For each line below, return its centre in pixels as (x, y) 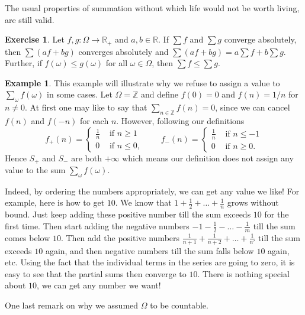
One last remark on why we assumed (72, 305)
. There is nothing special (243, 273)
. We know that (143, 202)
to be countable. (179, 305)
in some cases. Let (80, 94)
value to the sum (35, 170)
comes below (28, 237)
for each (94, 121)
